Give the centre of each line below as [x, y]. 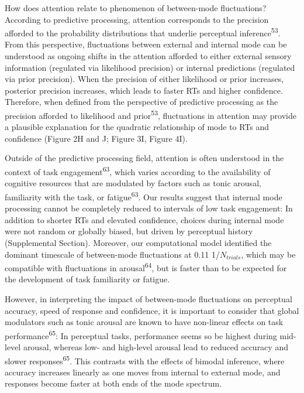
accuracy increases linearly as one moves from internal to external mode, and [143, 372]
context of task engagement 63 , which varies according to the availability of [138, 171]
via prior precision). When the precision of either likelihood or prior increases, [144, 79]
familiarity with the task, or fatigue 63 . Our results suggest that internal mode [144, 196]
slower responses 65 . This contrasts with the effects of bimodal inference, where [145, 360]
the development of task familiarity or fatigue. [87, 279]
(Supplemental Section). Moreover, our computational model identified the [138, 242]
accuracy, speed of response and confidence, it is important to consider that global [152, 310]
